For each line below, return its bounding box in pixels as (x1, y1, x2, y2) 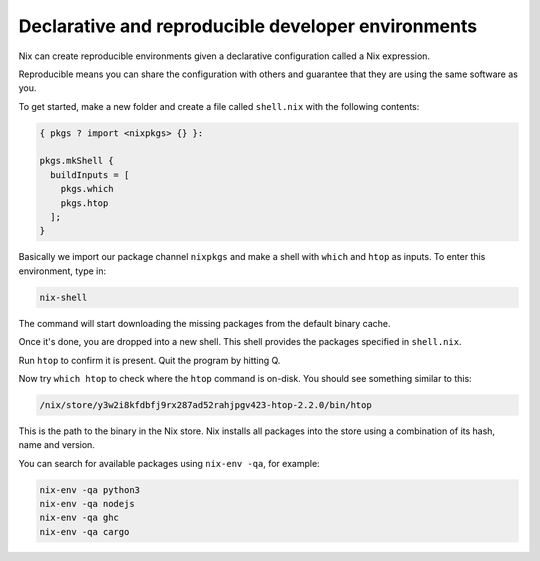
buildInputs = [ (50, 169, 130, 180)
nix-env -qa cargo (39, 526, 130, 537)
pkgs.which (60, 183, 114, 195)
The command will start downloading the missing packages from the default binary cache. (18, 317, 391, 329)
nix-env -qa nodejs (39, 498, 135, 510)
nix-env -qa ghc (39, 512, 120, 524)
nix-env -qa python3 (39, 484, 140, 495)
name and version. (18, 439, 95, 451)
